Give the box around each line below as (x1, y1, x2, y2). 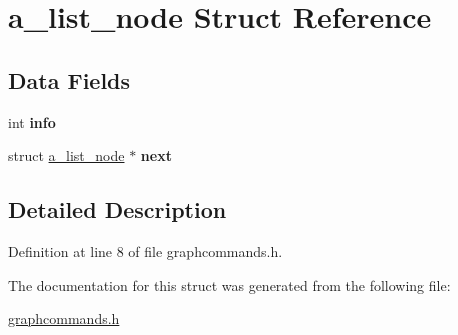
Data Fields (8, 64, 131, 95)
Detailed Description (8, 194, 227, 225)
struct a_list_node (8, 145, 125, 166)
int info (8, 111, 56, 132)
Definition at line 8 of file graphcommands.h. (8, 240, 283, 261)
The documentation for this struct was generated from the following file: (8, 274, 451, 295)
